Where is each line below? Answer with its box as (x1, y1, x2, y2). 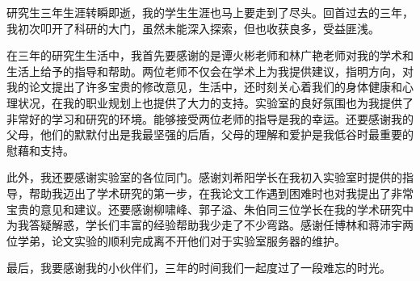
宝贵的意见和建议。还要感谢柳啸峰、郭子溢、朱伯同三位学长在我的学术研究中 (6, 200, 414, 217)
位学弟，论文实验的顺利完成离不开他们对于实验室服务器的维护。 (6, 232, 346, 249)
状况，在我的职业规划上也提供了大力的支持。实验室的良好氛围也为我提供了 (17, 94, 414, 111)
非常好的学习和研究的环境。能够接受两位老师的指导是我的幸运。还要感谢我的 (6, 110, 414, 127)
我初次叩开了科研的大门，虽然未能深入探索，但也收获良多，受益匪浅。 (6, 19, 380, 36)
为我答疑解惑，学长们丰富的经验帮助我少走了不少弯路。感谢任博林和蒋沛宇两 (6, 216, 414, 233)
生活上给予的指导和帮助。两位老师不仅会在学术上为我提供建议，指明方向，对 (6, 62, 414, 79)
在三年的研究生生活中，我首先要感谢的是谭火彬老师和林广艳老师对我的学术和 (6, 47, 414, 64)
